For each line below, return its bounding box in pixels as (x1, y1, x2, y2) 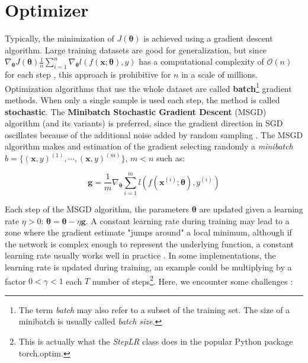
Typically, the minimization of (5, 32, 114, 44)
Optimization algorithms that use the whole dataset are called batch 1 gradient (5, 80, 292, 94)
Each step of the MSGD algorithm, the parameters (5, 203, 190, 215)
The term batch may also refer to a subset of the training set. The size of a (18, 303, 290, 316)
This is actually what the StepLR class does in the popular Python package (18, 335, 293, 348)
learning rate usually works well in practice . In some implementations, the (5, 249, 276, 262)
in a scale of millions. (181, 68, 258, 81)
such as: (156, 152, 185, 164)
